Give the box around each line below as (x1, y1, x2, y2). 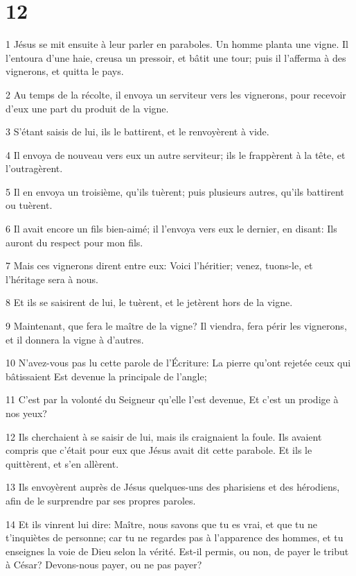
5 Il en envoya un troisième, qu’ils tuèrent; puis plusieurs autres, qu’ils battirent (6, 184, 344, 198)
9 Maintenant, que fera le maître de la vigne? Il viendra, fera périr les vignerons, (6, 319, 347, 333)
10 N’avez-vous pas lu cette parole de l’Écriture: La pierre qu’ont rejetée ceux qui (6, 355, 351, 370)
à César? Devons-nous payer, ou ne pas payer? (6, 557, 202, 572)
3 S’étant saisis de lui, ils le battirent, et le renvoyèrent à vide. (6, 124, 269, 139)
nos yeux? (6, 406, 47, 420)
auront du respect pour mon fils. (6, 235, 143, 249)
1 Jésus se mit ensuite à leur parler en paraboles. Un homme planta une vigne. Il (6, 37, 348, 51)
